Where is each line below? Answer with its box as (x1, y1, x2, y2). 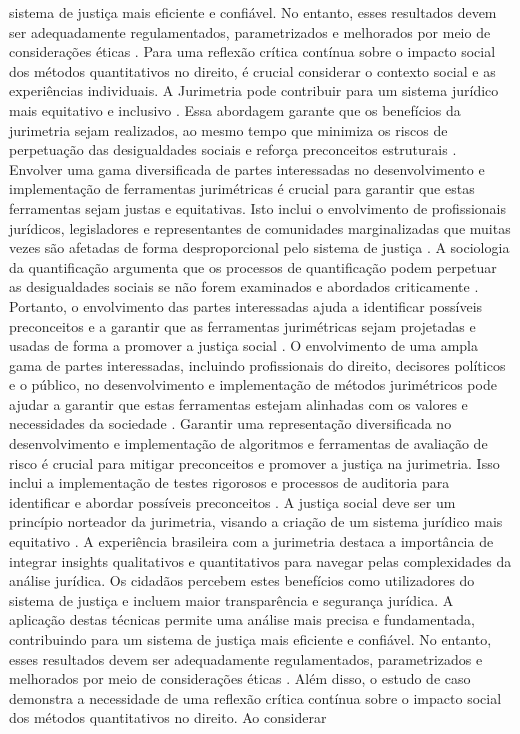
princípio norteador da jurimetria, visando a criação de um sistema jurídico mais (9, 511, 503, 532)
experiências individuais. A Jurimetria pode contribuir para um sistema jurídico (9, 80, 499, 101)
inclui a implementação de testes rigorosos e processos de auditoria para (9, 472, 450, 493)
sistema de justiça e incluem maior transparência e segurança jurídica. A (9, 589, 454, 610)
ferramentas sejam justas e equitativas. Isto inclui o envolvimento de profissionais (9, 197, 506, 218)
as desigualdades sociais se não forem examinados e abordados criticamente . (9, 276, 479, 297)
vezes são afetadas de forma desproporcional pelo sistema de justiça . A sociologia (9, 237, 510, 258)
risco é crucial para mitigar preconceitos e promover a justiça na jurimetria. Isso (9, 452, 500, 473)
